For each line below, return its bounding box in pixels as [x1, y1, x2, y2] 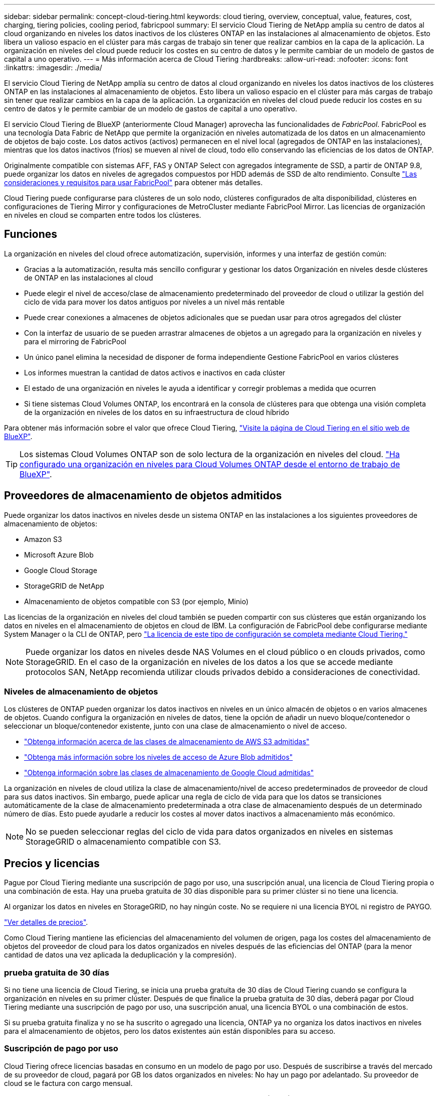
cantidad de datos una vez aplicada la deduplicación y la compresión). [4, 950, 237, 960]
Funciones [4, 228, 58, 241]
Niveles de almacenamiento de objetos [4, 687, 158, 697]
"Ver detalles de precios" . [4, 918, 88, 927]
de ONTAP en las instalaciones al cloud [24, 273, 153, 282]
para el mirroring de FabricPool [24, 337, 127, 346]
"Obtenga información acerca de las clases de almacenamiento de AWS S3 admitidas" [24, 737, 310, 746]
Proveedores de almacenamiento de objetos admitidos [4, 489, 282, 502]
